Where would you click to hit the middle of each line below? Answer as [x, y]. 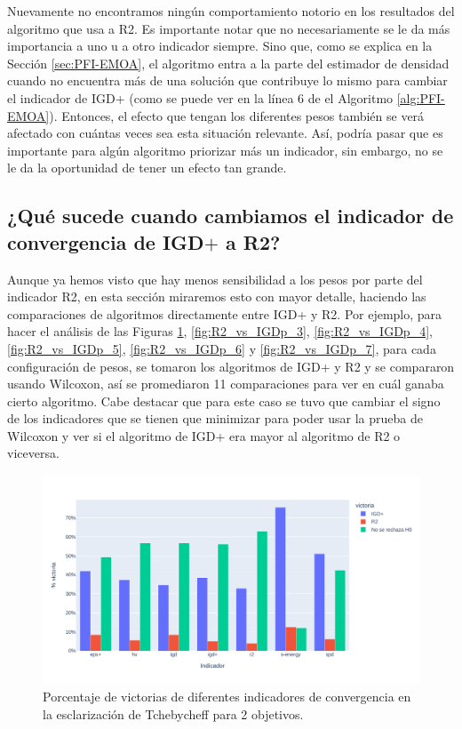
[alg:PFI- [421, 97]
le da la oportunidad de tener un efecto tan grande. [147, 168]
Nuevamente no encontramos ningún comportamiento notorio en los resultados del [231, 11]
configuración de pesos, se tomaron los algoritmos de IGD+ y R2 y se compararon [231, 366]
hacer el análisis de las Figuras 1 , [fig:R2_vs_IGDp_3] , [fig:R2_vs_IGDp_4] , [220, 331]
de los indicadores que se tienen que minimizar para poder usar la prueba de [215, 418]
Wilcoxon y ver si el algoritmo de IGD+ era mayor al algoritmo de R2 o [204, 435]
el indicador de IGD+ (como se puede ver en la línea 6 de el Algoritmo [200, 97]
